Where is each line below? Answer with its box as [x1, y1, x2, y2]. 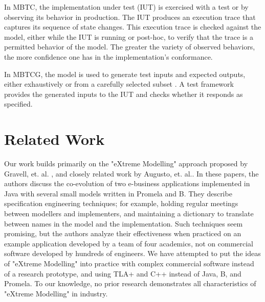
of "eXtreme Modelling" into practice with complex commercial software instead [4, 258, 254, 268]
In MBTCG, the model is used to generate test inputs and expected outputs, [4, 68, 246, 79]
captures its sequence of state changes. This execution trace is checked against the [4, 21, 261, 32]
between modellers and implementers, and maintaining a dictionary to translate [4, 208, 254, 219]
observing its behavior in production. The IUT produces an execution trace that [4, 11, 256, 22]
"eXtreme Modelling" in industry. [4, 288, 108, 298]
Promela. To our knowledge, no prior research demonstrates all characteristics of [4, 278, 256, 289]
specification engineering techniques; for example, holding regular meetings [4, 198, 238, 209]
